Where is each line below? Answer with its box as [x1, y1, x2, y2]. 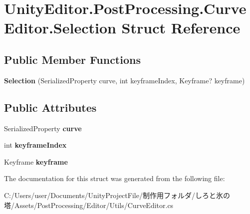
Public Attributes [4, 99, 97, 115]
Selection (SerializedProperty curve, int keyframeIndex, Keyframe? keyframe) [4, 75, 245, 85]
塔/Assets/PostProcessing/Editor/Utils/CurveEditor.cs [4, 200, 174, 210]
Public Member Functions [4, 51, 141, 67]
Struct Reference [121, 17, 241, 38]
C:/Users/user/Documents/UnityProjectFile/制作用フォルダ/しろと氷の [4, 190, 230, 200]
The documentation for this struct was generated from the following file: [4, 173, 225, 184]
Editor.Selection [4, 17, 116, 38]
